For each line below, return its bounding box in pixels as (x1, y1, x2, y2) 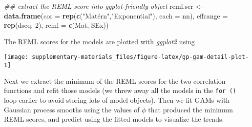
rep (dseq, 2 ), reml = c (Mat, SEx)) (4, 20, 109, 30)
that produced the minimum (148, 104, 233, 114)
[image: (4, 54, 29, 61)
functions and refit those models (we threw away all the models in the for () (4, 85, 236, 95)
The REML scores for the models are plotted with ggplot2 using (4, 36, 195, 46)
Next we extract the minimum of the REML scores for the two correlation (4, 75, 226, 86)
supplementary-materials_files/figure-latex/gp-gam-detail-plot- (32, 54, 249, 61)
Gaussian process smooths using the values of (4, 104, 140, 114)
